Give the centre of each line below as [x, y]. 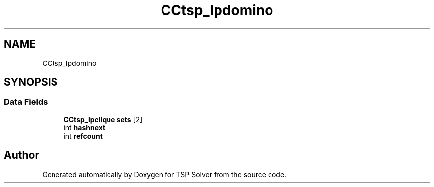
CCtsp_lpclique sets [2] [103, 119]
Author [22, 155]
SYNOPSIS [31, 82]
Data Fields [26, 102]
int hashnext [84, 127]
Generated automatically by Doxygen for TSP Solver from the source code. [164, 174]
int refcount [83, 136]
